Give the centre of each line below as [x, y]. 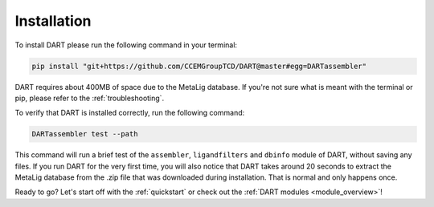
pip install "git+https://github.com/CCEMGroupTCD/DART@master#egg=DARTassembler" [199, 66]
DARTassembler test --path [85, 134]
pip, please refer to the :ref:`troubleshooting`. [90, 98]
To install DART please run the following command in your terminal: [126, 45]
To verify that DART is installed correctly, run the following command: [130, 113]
